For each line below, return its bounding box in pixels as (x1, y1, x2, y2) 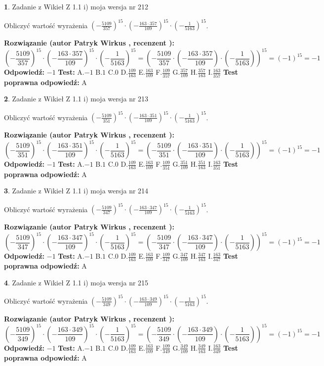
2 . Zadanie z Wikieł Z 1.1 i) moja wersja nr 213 (4, 93, 149, 104)
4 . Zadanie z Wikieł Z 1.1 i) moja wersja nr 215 (4, 277, 149, 287)
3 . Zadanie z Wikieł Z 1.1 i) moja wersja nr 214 (4, 185, 149, 196)
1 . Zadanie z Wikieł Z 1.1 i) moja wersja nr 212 (4, 1, 149, 11)
